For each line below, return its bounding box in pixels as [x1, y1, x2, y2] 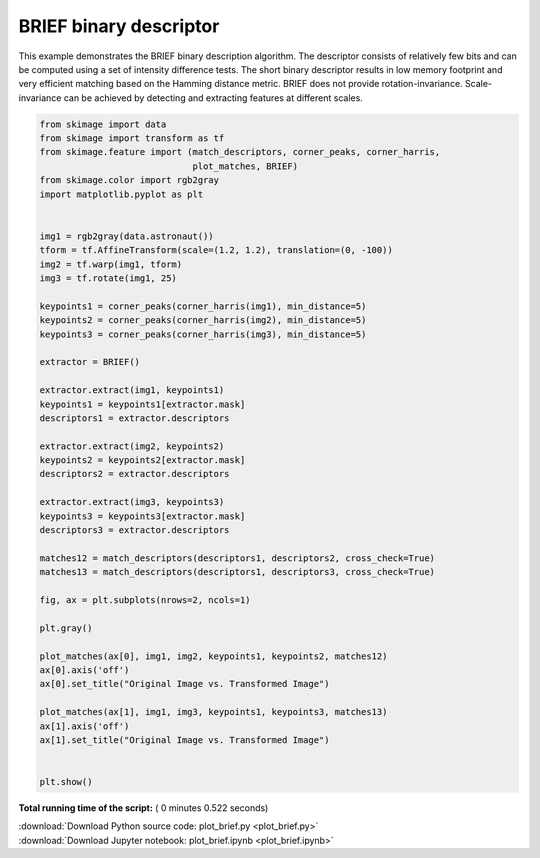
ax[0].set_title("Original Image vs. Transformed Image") [39, 678, 330, 690]
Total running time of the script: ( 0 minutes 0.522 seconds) [18, 802, 269, 814]
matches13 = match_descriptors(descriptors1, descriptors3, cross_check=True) [39, 566, 435, 578]
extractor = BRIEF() [39, 356, 140, 368]
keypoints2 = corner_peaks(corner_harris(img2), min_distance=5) [39, 315, 367, 326]
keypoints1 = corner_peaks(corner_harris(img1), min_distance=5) [39, 300, 367, 312]
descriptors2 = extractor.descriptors [39, 468, 230, 480]
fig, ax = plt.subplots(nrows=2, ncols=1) [39, 594, 251, 605]
